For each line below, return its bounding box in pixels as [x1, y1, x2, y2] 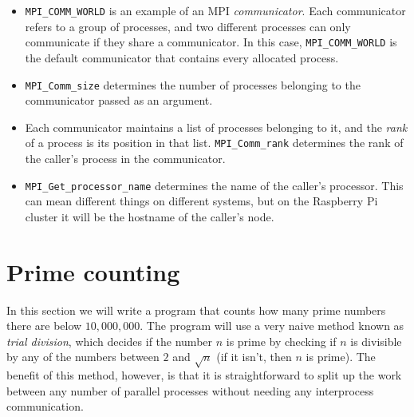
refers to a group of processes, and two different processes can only [25, 18, 351, 34]
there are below [6, 317, 82, 334]
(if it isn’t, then [216, 348, 292, 365]
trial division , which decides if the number [6, 332, 213, 349]
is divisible [350, 332, 402, 349]
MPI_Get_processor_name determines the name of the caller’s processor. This [25, 177, 404, 193]
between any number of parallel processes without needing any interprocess [6, 382, 374, 399]
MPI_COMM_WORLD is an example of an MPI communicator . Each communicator [25, 2, 406, 18]
